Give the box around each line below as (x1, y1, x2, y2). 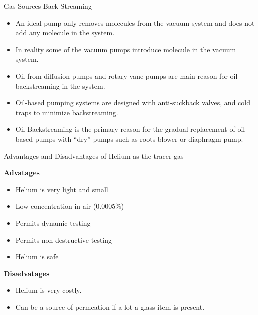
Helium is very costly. (15, 285, 82, 295)
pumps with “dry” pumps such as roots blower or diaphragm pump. (35, 133, 243, 144)
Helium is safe (15, 251, 59, 262)
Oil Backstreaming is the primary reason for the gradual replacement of (15, 124, 235, 134)
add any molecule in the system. (15, 27, 115, 38)
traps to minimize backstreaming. (15, 107, 118, 117)
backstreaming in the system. (15, 80, 105, 91)
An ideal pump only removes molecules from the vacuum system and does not (15, 17, 255, 28)
